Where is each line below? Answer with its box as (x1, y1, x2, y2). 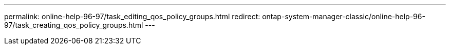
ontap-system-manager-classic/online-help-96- (262, 12, 425, 21)
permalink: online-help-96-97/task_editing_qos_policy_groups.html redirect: (4, 12, 260, 21)
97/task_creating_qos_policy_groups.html (4, 21, 143, 29)
